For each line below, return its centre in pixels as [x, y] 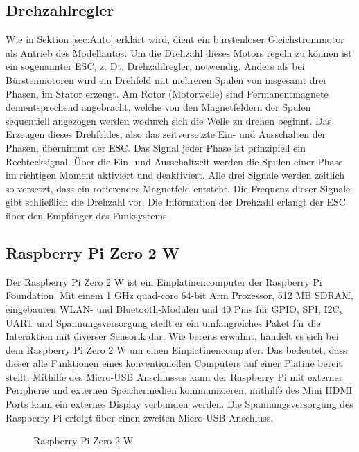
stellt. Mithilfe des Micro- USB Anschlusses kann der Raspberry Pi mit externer [174, 376]
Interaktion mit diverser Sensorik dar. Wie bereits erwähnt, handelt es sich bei [172, 336]
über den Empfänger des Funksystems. [88, 215]
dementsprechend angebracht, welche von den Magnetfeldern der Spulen [158, 107]
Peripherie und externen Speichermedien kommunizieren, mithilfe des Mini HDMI [179, 390]
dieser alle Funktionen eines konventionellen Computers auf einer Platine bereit [174, 363]
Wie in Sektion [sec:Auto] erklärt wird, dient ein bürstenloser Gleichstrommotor [175, 39]
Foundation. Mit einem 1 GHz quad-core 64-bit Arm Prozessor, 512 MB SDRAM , [179, 295]
